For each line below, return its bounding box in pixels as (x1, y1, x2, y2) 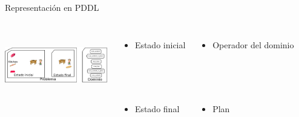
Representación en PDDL (5, 1, 99, 13)
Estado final (134, 102, 180, 115)
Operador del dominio (212, 38, 294, 51)
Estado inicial (134, 38, 186, 51)
